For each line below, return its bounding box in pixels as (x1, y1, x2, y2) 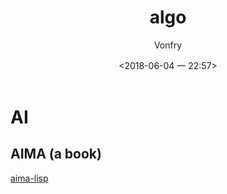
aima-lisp (10, 172, 49, 184)
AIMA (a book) (10, 146, 102, 163)
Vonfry (153, 39, 183, 51)
